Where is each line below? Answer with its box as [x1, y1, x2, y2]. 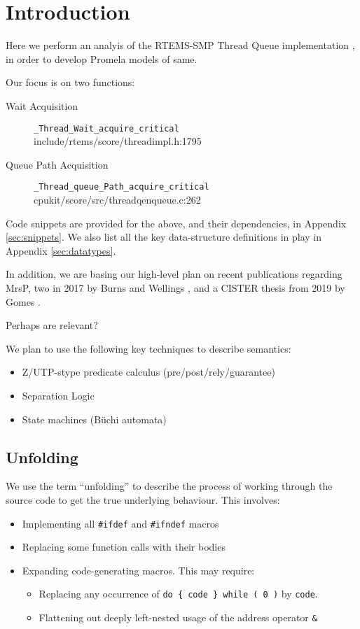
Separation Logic [22, 388, 95, 402]
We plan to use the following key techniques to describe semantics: [6, 341, 291, 355]
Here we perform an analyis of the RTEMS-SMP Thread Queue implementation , [6, 38, 355, 52]
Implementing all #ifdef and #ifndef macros [22, 516, 219, 530]
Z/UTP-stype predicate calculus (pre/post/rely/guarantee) [22, 365, 275, 379]
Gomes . [6, 294, 41, 309]
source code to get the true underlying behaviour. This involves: [6, 492, 280, 507]
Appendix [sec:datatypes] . [6, 243, 116, 257]
